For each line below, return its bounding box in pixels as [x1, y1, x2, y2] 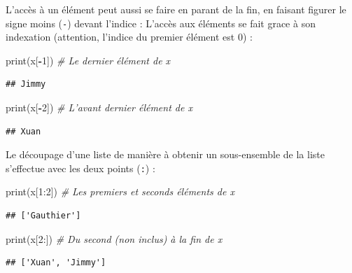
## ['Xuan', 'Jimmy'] [6, 258, 106, 268]
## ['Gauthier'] [6, 211, 81, 221]
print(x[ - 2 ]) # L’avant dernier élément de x [6, 100, 192, 115]
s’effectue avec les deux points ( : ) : [6, 160, 155, 175]
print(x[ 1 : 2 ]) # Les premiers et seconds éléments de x [6, 184, 234, 199]
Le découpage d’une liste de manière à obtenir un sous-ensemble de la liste [6, 147, 325, 162]
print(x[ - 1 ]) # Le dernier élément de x [6, 52, 171, 67]
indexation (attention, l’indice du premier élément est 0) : [6, 29, 253, 44]
